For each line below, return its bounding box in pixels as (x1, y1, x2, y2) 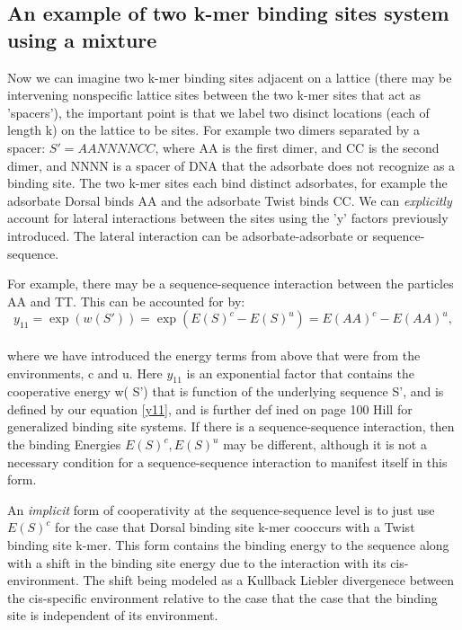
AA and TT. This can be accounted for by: (7, 291, 245, 310)
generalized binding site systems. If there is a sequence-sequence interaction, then (7, 417, 455, 436)
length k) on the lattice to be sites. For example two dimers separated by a (7, 120, 421, 139)
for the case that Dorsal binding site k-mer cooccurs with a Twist (55, 518, 415, 537)
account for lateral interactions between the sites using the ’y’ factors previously (7, 209, 449, 227)
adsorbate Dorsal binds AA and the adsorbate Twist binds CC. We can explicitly (7, 191, 452, 209)
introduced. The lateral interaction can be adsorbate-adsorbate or (7, 226, 369, 244)
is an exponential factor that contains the (186, 363, 414, 382)
